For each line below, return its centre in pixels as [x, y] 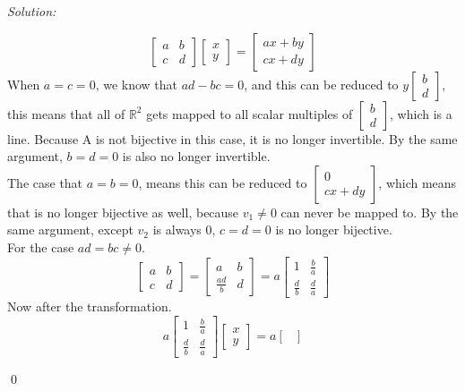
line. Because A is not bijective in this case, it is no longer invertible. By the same [232, 138]
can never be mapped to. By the [370, 212]
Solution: [32, 11]
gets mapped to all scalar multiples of [250, 113]
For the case [41, 246]
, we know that [137, 84]
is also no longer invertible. [196, 156]
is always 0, [184, 229]
